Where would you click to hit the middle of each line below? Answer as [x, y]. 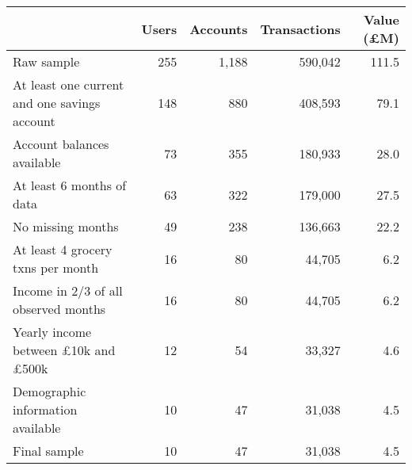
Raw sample [46, 61]
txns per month [56, 267]
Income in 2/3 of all [68, 290]
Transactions [300, 29]
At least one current [69, 84]
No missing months [66, 226]
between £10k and [64, 350]
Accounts [219, 29]
